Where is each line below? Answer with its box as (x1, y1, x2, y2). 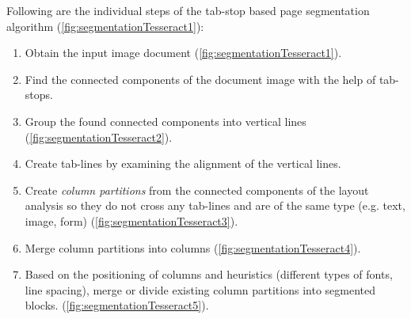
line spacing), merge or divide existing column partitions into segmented (25, 281, 375, 298)
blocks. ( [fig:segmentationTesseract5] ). (25, 297, 209, 313)
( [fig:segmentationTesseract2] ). (25, 128, 173, 145)
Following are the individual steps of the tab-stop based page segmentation (6, 2, 370, 18)
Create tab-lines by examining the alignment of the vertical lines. (25, 155, 341, 172)
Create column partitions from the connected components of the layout (25, 181, 369, 198)
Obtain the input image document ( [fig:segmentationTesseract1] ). (25, 44, 342, 61)
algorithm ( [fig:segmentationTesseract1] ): (6, 17, 204, 34)
